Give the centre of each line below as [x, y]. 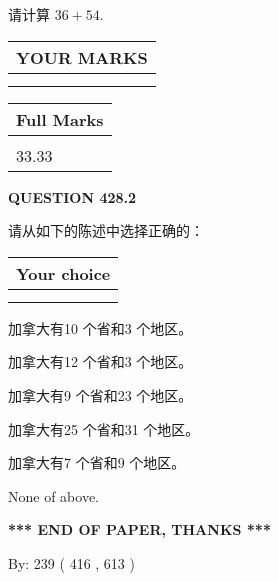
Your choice [63, 273]
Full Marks [60, 119]
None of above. [53, 495]
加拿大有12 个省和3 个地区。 [100, 361]
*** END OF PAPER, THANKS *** [139, 529]
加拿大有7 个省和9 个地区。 [97, 462]
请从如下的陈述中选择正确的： [106, 230]
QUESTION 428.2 [72, 196]
